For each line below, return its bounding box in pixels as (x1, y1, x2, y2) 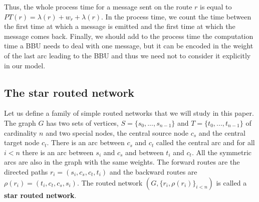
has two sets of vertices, (46, 117, 119, 128)
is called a (216, 177, 247, 188)
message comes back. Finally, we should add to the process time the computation (4, 30, 253, 41)
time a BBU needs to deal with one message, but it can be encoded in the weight (4, 40, 253, 51)
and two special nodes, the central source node (46, 127, 189, 138)
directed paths (4, 166, 48, 177)
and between (125, 147, 164, 157)
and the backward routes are (109, 166, 197, 177)
